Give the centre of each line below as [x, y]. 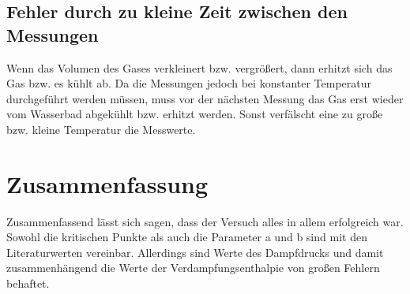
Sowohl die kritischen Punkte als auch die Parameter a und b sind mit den [187, 237]
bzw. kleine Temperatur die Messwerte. [101, 129]
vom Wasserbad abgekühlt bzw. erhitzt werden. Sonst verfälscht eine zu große [195, 114]
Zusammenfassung [107, 183]
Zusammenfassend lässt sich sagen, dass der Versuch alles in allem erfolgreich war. [205, 221]
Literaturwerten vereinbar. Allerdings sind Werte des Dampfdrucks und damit [195, 252]
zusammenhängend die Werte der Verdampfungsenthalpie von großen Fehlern [193, 268]
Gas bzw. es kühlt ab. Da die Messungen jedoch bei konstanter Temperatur [189, 83]
